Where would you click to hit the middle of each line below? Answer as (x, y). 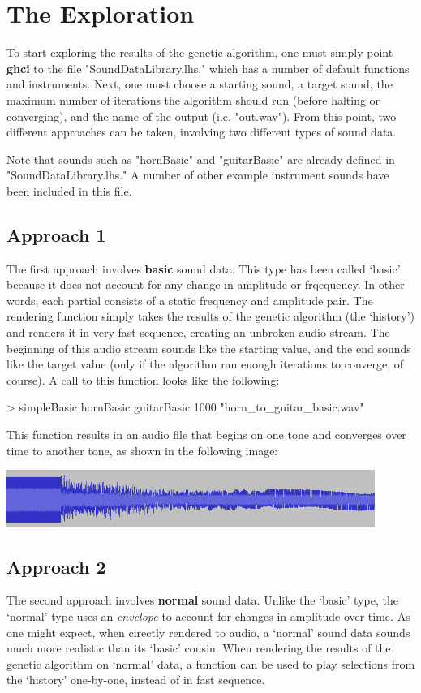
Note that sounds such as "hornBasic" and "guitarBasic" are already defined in (201, 159)
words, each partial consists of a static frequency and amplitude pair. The (190, 300)
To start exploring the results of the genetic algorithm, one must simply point (200, 52)
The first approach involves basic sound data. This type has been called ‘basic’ (204, 268)
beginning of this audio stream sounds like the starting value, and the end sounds (209, 348)
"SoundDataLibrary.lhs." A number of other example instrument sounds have (198, 175)
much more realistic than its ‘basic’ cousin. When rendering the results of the (199, 648)
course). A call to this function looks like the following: (143, 379)
